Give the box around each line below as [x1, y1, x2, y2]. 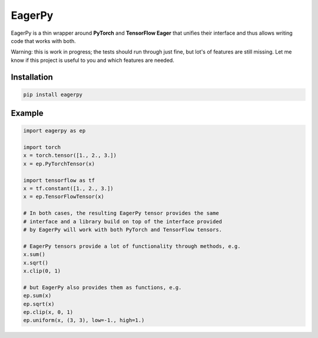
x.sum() [23, 251, 45, 258]
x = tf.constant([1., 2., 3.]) [23, 185, 114, 192]
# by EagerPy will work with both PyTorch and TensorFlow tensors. [23, 227, 223, 233]
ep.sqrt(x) [23, 300, 55, 307]
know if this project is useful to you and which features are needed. [11, 57, 175, 64]
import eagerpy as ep [23, 127, 86, 134]
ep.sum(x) [23, 292, 52, 299]
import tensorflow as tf [23, 177, 95, 184]
